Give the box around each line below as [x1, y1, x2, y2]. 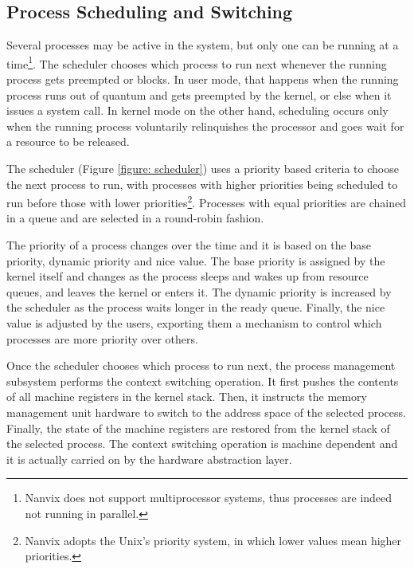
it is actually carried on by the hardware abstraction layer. [6, 450, 292, 467]
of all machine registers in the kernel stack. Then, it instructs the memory [6, 388, 367, 405]
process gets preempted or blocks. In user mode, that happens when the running [6, 71, 399, 88]
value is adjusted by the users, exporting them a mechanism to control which [6, 315, 382, 332]
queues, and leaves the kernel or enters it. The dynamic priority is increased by [6, 283, 392, 300]
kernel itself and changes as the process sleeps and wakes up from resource [6, 268, 369, 284]
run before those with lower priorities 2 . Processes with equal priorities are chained [6, 192, 406, 210]
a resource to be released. [6, 133, 130, 150]
